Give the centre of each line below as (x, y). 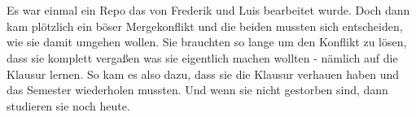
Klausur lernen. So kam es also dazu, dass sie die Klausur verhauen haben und (203, 74)
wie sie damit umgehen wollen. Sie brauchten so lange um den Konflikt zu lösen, (207, 42)
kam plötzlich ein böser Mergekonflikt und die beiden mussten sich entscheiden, (205, 26)
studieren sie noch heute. (68, 105)
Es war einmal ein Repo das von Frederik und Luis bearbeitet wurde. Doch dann (208, 10)
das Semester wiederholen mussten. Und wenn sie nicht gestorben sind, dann (197, 90)
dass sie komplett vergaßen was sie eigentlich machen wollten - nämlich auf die (202, 57)
